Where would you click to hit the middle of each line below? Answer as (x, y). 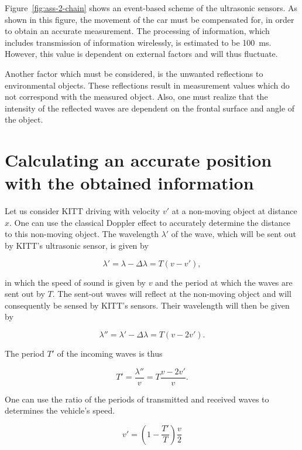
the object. (24, 119)
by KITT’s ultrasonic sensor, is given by (77, 246)
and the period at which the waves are (224, 282)
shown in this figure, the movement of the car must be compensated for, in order (150, 19)
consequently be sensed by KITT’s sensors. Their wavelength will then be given (147, 305)
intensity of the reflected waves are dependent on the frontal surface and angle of (150, 108)
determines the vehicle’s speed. (60, 410)
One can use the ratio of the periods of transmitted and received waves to (137, 399)
